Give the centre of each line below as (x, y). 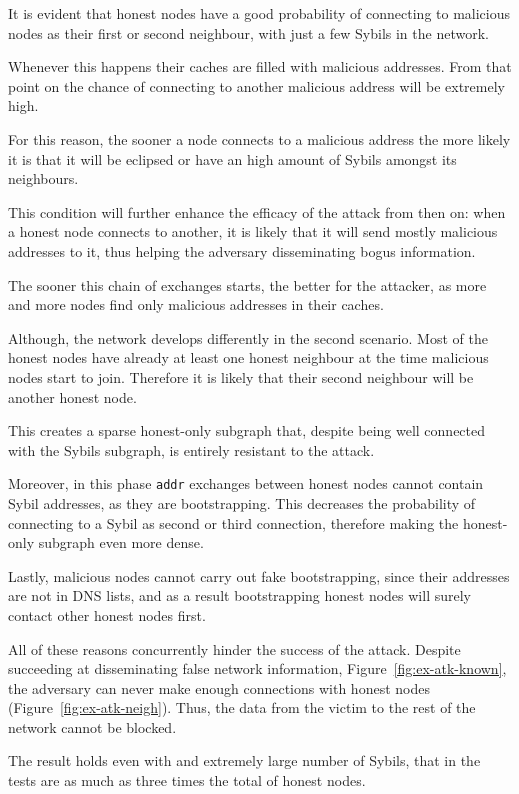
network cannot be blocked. (92, 726)
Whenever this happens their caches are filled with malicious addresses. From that (260, 66)
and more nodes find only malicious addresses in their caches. (196, 304)
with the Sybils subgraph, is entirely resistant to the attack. (191, 449)
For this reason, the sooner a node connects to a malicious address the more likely (259, 138)
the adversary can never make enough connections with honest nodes (219, 687)
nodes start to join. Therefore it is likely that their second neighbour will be (241, 376)
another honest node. (72, 396)
